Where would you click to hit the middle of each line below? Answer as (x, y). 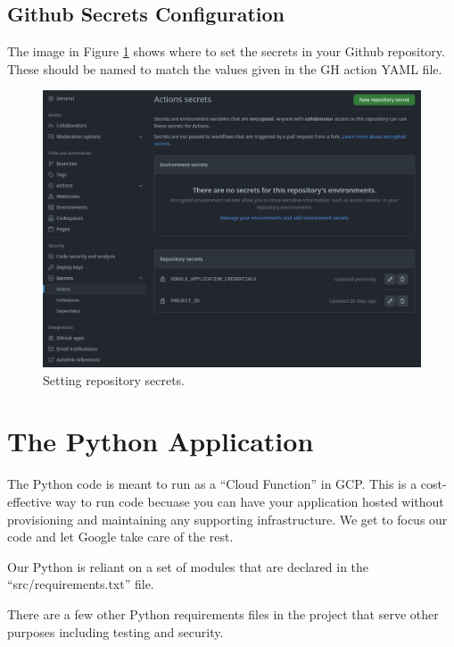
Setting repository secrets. (114, 379)
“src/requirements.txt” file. (81, 584)
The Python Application (161, 441)
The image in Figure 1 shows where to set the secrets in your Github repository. (226, 51)
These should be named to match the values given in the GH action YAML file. (225, 68)
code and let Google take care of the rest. (120, 537)
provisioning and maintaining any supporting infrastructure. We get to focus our (227, 519)
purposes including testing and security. (116, 631)
